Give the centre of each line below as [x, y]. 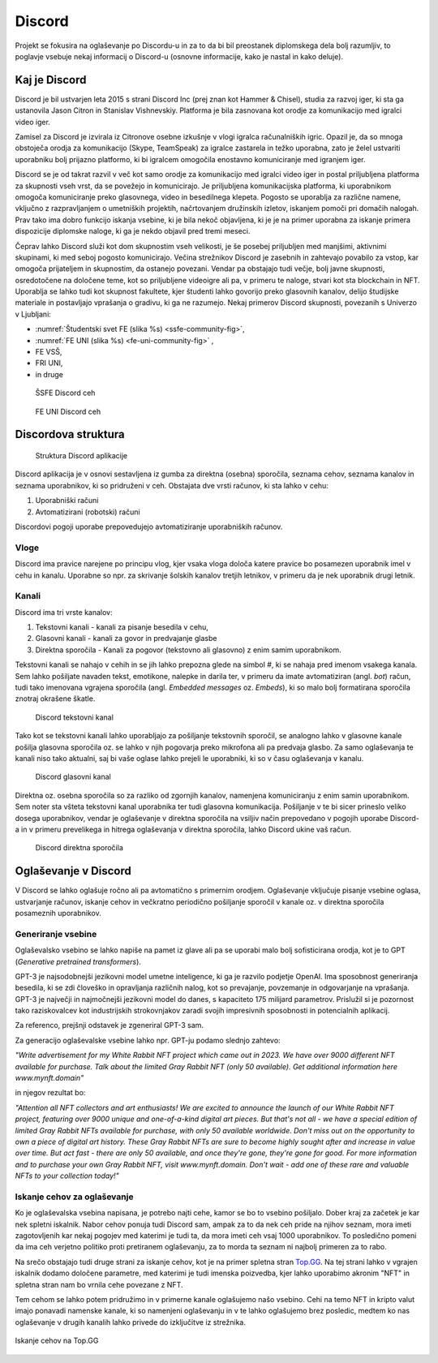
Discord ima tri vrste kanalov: [64, 612]
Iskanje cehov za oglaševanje [74, 1197]
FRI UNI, [49, 363]
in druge [49, 374]
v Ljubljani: [33, 314]
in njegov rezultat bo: [50, 1093]
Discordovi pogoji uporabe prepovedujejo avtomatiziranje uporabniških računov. [149, 527]
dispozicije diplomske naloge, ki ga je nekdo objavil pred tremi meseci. [133, 231]
